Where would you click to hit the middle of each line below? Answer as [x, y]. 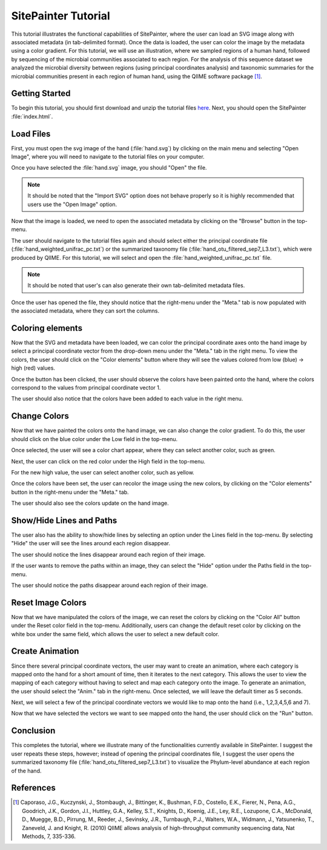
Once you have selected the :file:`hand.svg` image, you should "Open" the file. [109, 168]
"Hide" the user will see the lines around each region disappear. [91, 543]
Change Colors [40, 416]
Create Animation [45, 651]
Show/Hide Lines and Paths [64, 520]
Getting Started [41, 94]
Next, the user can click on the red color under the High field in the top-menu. [108, 461]
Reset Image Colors [49, 603]
